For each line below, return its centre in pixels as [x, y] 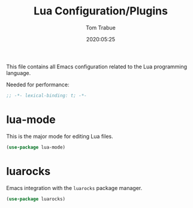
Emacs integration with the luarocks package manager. [74, 188]
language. [19, 73]
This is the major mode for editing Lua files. [60, 136]
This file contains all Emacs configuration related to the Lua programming [97, 67]
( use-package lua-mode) [36, 147]
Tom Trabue [101, 28]
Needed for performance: [38, 85]
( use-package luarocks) [36, 199]
